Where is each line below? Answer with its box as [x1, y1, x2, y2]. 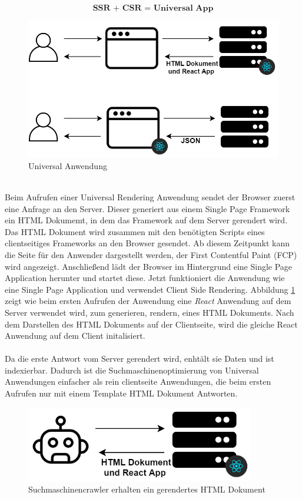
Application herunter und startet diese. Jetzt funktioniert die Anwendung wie [5, 272, 285, 284]
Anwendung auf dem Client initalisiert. [5, 329, 145, 342]
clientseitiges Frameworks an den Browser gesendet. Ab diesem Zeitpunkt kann [5, 237, 290, 249]
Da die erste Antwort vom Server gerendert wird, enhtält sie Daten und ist [5, 352, 274, 365]
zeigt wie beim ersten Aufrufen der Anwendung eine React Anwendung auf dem [5, 295, 291, 307]
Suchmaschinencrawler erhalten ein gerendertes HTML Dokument [28, 483, 266, 495]
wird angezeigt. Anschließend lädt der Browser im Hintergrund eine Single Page [5, 260, 293, 272]
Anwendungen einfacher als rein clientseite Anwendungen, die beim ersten [5, 375, 271, 388]
